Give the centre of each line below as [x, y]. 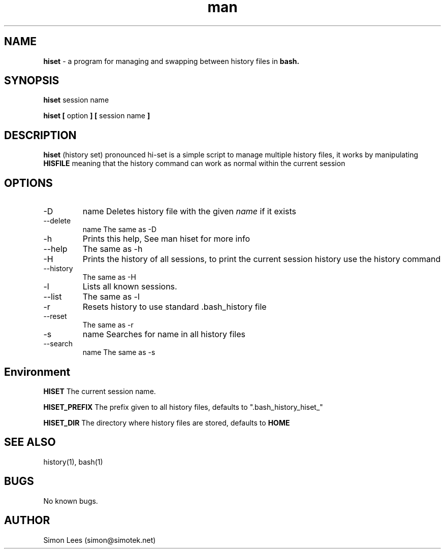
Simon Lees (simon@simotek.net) [100, 540]
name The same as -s [119, 352]
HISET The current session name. [100, 391]
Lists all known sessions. [130, 287]
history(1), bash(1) [73, 462]
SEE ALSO [30, 442]
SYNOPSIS [32, 81]
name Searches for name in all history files [164, 334]
